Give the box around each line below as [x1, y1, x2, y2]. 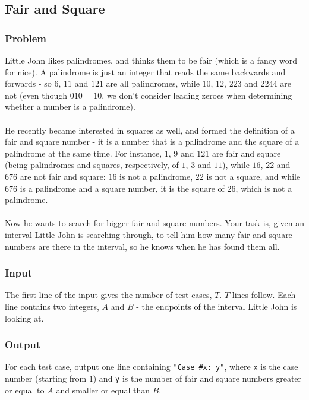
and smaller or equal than [56, 383, 150, 396]
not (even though [5, 88, 68, 101]
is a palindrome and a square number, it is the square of [20, 182, 225, 194]
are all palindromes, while [106, 77, 200, 90]
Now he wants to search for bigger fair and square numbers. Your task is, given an [5, 217, 304, 229]
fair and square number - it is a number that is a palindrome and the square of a [5, 135, 299, 148]
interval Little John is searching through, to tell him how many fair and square [5, 228, 292, 240]
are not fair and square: [20, 170, 106, 182]
